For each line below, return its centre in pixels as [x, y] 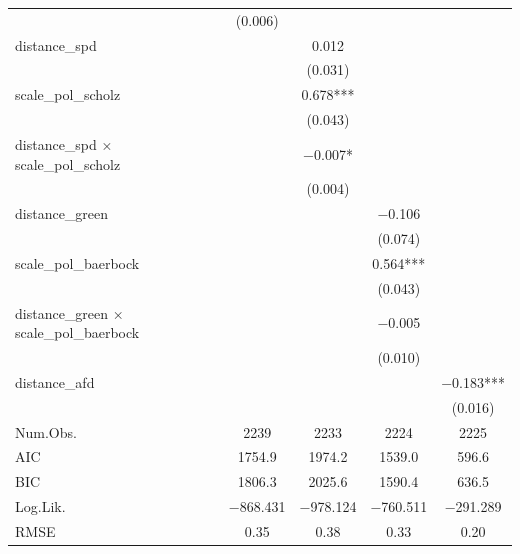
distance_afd [55, 381]
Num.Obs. [46, 431]
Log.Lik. [40, 506]
